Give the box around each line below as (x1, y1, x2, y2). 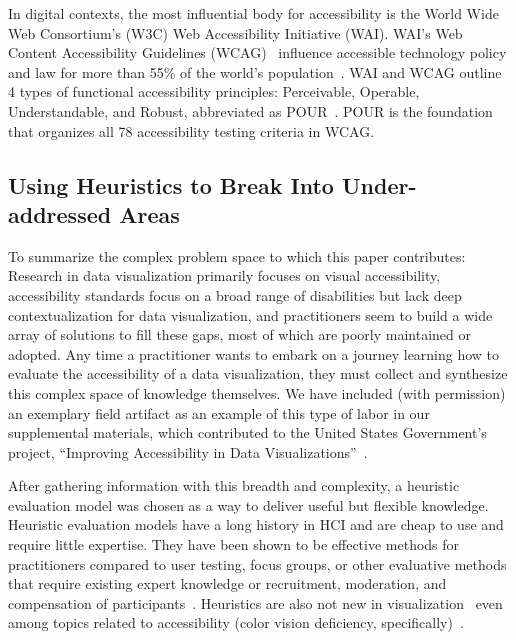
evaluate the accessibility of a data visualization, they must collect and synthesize (8, 363, 508, 384)
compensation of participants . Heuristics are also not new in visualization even (8, 592, 503, 613)
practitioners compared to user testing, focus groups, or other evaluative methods (8, 553, 507, 574)
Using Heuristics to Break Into (8, 169, 334, 200)
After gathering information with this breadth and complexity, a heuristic (8, 475, 460, 496)
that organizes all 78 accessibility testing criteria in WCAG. (8, 120, 375, 141)
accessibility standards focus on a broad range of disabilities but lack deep (8, 284, 462, 305)
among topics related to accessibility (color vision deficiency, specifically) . (8, 612, 464, 633)
